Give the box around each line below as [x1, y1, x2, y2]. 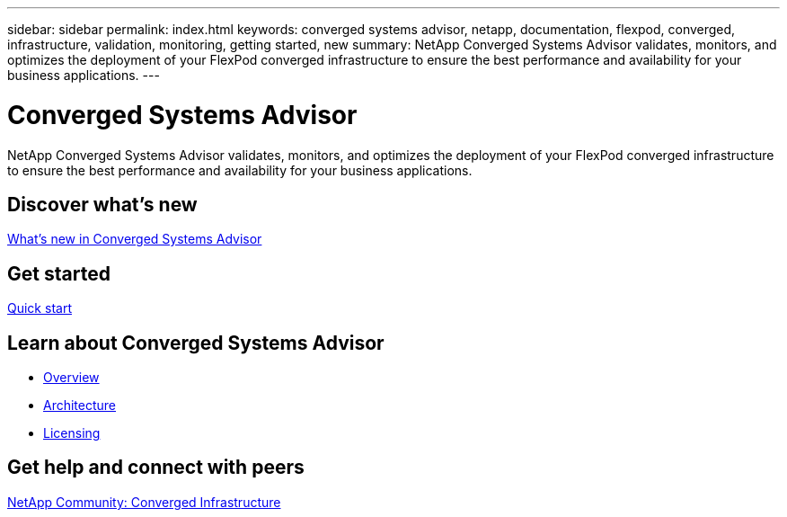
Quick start [7, 300, 72, 316]
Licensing [43, 425, 101, 441]
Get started [7, 262, 111, 285]
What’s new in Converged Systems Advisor [7, 231, 262, 247]
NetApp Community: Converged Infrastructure [7, 494, 281, 510]
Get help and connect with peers [7, 456, 305, 479]
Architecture [43, 397, 117, 414]
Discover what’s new [7, 192, 198, 216]
